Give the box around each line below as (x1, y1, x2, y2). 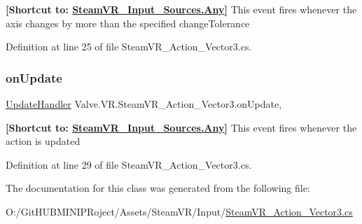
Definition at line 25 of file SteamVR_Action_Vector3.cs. (6, 39, 252, 54)
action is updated (6, 134, 81, 148)
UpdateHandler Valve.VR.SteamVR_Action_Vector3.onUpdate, (6, 97, 282, 111)
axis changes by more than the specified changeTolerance (6, 15, 250, 30)
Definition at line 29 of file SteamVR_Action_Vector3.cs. (6, 157, 252, 171)
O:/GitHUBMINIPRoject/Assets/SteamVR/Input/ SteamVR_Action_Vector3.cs (6, 204, 353, 218)
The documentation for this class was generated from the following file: (6, 181, 310, 195)
